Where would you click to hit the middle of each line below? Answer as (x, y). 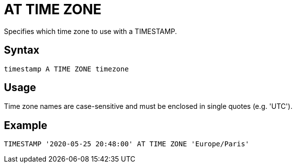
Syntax (22, 50)
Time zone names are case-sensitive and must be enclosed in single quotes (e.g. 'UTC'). (148, 106)
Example (26, 125)
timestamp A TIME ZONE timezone (66, 69)
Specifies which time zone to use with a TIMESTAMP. (91, 31)
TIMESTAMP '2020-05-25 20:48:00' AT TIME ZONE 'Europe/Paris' (127, 144)
